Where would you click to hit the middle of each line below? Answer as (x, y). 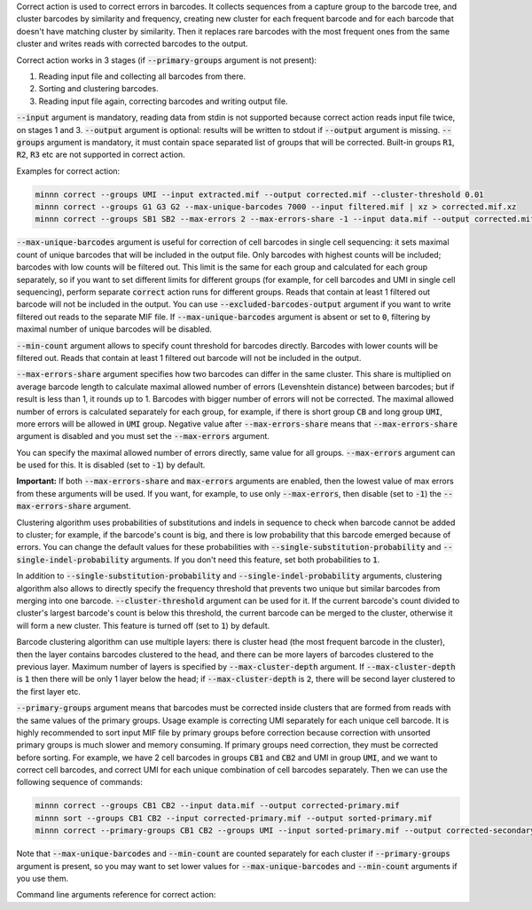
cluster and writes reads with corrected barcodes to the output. (132, 43)
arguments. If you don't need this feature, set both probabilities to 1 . (255, 560)
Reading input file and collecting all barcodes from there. (142, 76)
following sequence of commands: (80, 782)
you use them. (43, 878)
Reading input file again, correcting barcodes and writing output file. (163, 101)
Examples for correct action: (68, 171)
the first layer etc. (49, 691)
